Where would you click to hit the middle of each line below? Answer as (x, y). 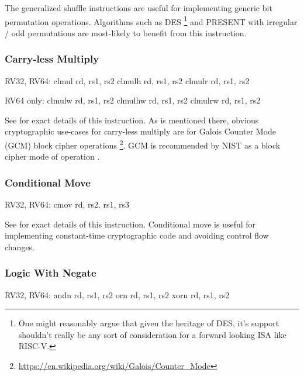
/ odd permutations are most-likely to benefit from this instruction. (126, 32)
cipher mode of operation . (52, 156)
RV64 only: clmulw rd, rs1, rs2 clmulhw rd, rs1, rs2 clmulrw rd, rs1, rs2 (133, 100)
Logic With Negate (51, 273)
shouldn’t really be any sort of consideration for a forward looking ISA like (152, 334)
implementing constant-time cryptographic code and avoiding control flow (137, 235)
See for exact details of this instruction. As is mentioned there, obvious (132, 120)
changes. (20, 246)
